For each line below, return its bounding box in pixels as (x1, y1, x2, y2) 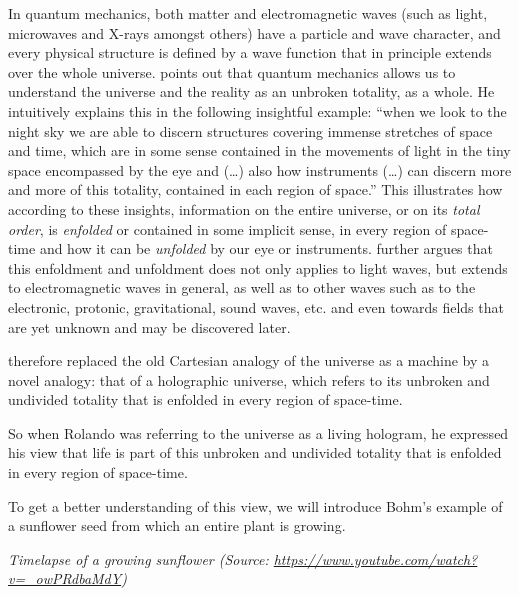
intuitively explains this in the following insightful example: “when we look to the (8, 100, 507, 121)
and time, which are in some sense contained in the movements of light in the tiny (8, 140, 511, 161)
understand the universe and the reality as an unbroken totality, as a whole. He (8, 81, 495, 102)
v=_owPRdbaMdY (8, 568, 122, 589)
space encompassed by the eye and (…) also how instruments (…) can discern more (8, 159, 512, 180)
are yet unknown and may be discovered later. (8, 316, 291, 337)
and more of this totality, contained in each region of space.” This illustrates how (8, 179, 503, 200)
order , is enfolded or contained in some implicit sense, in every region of (8, 218, 447, 239)
